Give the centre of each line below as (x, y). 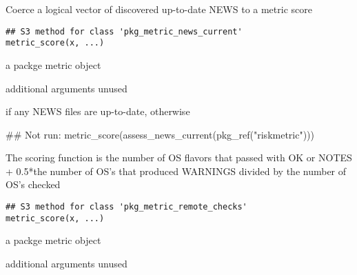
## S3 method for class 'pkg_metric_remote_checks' (126, 207)
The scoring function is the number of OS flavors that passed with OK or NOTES (179, 157)
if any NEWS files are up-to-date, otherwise (98, 111)
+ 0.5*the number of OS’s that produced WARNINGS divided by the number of (176, 171)
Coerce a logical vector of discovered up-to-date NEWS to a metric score (159, 9)
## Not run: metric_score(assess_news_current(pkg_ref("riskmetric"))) (160, 134)
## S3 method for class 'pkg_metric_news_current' (124, 31)
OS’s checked (33, 184)
